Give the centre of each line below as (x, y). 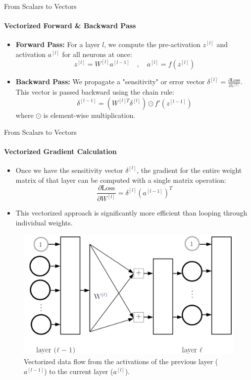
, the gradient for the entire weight (189, 170)
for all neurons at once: (97, 54)
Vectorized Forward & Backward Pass (70, 26)
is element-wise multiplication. (89, 115)
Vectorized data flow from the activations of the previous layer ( (121, 361)
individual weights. (44, 223)
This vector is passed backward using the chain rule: (95, 92)
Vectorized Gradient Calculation (60, 151)
